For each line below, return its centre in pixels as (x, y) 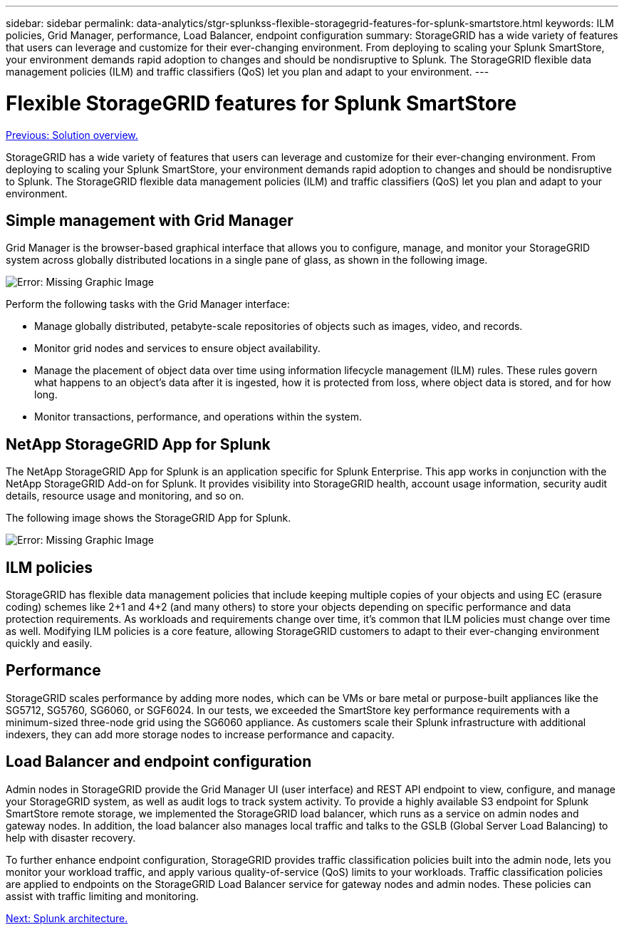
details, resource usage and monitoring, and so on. (125, 496)
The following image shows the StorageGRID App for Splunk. (149, 518)
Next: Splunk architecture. (67, 918)
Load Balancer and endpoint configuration (159, 762)
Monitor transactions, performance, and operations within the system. (198, 417)
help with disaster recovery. (71, 837)
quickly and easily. (49, 644)
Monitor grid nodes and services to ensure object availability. (177, 348)
